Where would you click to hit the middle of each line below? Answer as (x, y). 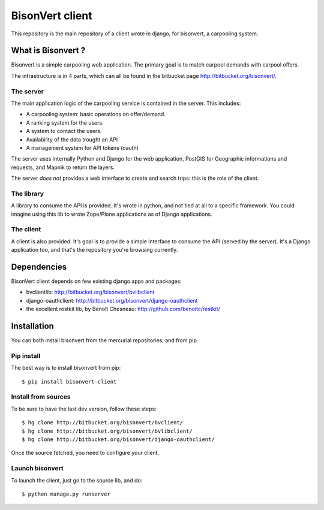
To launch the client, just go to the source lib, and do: (77, 480)
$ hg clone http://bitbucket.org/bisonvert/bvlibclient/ (107, 431)
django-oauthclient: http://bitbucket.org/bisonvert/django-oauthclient (112, 300)
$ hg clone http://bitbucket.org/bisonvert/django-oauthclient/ (118, 440)
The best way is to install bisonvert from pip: (66, 368)
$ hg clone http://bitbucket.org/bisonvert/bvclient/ (102, 423)
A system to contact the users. (64, 131)
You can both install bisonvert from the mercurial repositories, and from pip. (105, 340)
